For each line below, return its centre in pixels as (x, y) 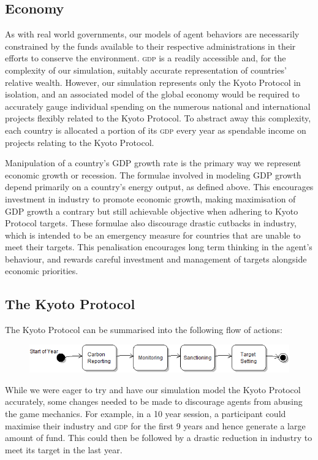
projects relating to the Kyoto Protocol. (80, 142)
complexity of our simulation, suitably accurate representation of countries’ (146, 70)
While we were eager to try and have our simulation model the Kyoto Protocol (153, 389)
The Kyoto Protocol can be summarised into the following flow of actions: (144, 330)
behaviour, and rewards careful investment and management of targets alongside (156, 259)
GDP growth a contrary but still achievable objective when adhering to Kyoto (152, 211)
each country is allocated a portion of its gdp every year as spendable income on (156, 130)
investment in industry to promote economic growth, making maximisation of (150, 198)
